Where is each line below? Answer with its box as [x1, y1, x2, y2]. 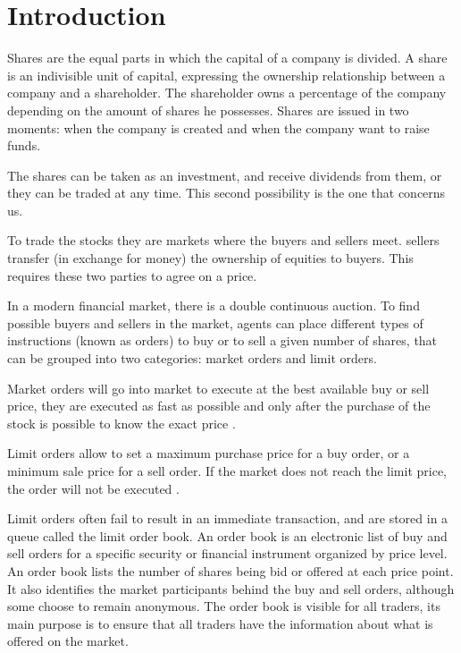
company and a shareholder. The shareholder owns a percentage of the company [7, 83, 447, 102]
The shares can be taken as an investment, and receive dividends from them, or [7, 165, 442, 184]
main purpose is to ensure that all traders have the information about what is [7, 614, 433, 632]
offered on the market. [7, 632, 129, 650]
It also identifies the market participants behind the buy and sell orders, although [7, 579, 455, 598]
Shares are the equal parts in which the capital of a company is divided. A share [7, 48, 448, 67]
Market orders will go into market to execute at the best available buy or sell [7, 378, 430, 397]
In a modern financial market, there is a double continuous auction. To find [7, 296, 420, 315]
